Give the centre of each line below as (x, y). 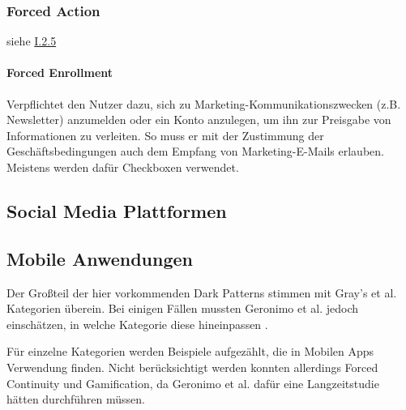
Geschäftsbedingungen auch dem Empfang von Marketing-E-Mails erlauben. (195, 151)
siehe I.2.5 (32, 41)
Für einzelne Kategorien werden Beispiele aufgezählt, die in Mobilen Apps (190, 351)
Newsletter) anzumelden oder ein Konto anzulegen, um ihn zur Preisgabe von (199, 120)
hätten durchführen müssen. (76, 399)
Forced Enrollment (60, 73)
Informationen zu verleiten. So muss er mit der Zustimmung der (165, 135)
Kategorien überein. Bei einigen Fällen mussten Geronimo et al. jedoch (183, 308)
